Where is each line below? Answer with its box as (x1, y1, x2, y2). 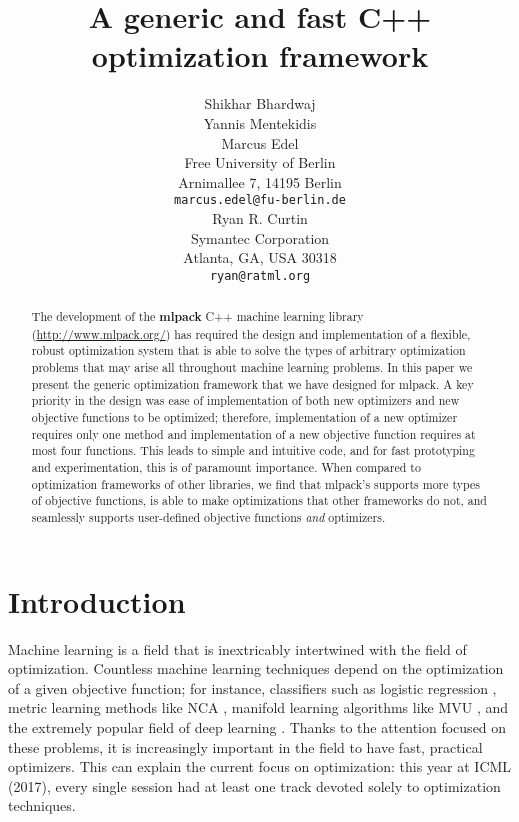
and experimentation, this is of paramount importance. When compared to (31, 459, 421, 476)
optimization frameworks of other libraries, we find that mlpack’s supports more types (31, 475, 480, 492)
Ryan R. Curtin (212, 207, 308, 228)
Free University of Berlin (184, 152, 336, 173)
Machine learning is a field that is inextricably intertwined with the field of (8, 638, 467, 659)
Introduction (8, 580, 186, 621)
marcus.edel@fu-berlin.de (174, 193, 346, 208)
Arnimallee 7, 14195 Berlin (178, 171, 342, 192)
